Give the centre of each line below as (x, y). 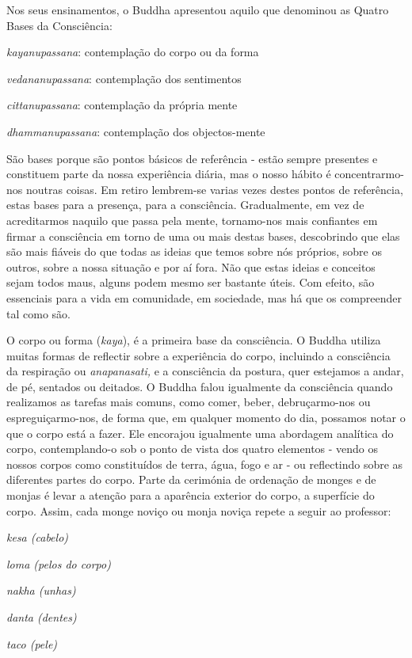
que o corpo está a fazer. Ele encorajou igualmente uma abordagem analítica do (200, 433)
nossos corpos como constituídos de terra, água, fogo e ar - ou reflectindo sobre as (205, 464)
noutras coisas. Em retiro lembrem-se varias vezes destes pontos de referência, (214, 189)
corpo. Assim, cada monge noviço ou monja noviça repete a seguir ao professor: (199, 510)
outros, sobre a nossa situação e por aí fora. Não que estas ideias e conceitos (191, 266)
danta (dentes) (42, 617)
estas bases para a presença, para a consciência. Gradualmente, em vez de (185, 205)
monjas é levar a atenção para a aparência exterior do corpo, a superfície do (191, 495)
